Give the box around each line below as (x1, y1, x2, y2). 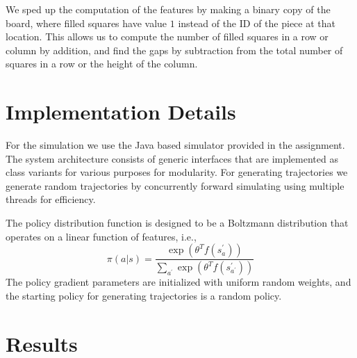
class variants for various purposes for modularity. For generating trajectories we (6, 165, 348, 179)
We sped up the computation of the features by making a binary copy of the (6, 2, 331, 16)
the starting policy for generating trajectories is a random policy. (6, 288, 282, 302)
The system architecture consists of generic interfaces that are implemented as (6, 151, 338, 165)
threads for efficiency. (6, 192, 96, 206)
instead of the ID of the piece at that (178, 15, 335, 30)
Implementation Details (6, 97, 236, 126)
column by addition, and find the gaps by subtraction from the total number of (6, 42, 343, 57)
